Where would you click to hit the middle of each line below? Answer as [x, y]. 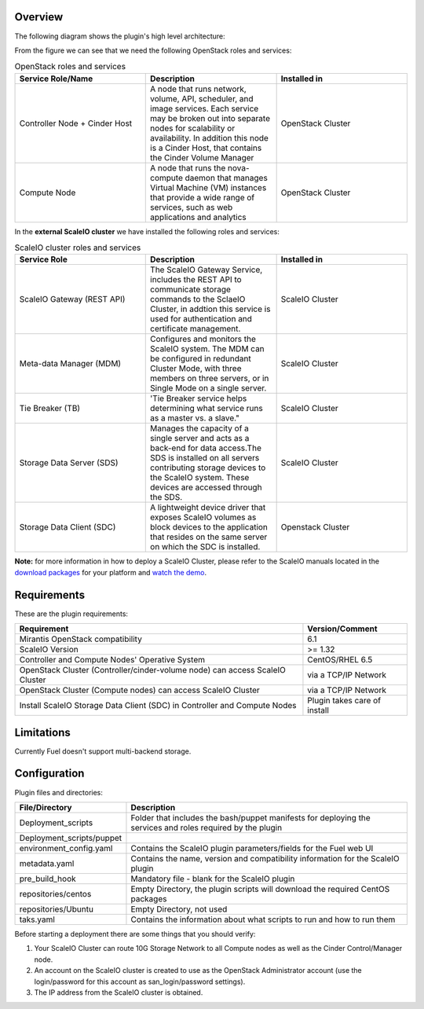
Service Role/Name [56, 79]
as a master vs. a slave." [195, 418]
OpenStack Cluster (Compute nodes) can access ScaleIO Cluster [140, 690]
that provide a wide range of [203, 197]
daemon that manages [227, 178]
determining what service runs [207, 409]
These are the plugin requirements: [71, 614]
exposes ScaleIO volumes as [203, 517]
